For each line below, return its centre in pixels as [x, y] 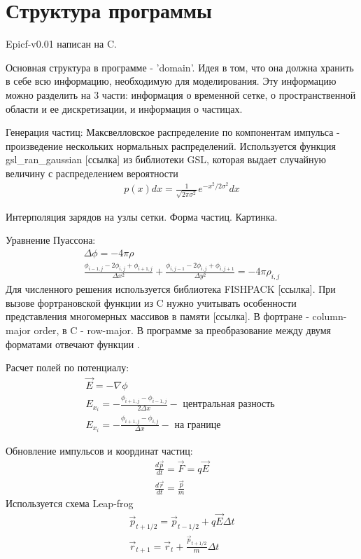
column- [330, 316]
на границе [198, 425]
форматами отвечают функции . [73, 344]
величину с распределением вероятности [92, 173]
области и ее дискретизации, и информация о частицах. [124, 108]
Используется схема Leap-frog [70, 503]
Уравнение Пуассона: [51, 240]
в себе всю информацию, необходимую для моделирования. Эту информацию [171, 81]
